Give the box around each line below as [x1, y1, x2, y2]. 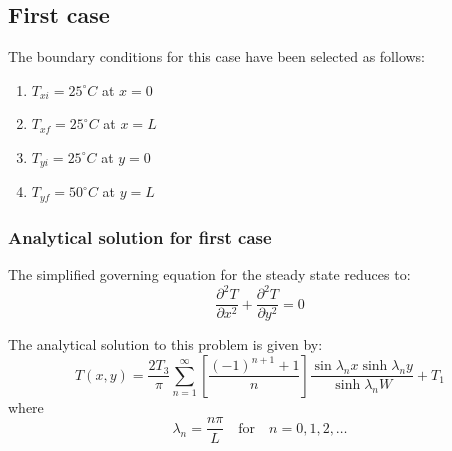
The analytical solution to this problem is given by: [8, 334, 323, 355]
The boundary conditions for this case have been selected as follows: [8, 46, 426, 67]
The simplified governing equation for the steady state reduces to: [8, 264, 411, 285]
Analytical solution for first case [8, 224, 272, 249]
